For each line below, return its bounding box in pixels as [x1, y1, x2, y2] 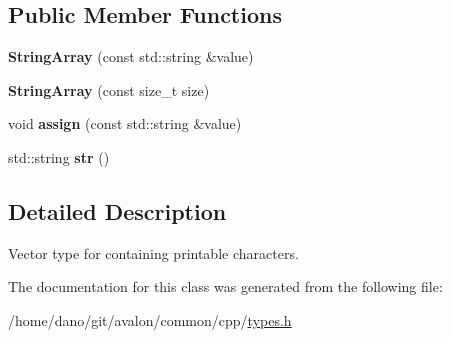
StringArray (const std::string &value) [8, 46, 254, 67]
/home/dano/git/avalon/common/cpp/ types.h [8, 309, 292, 330]
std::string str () [8, 146, 110, 167]
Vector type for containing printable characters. [8, 242, 299, 263]
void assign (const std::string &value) [8, 113, 242, 134]
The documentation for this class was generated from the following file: [8, 276, 443, 297]
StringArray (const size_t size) [8, 79, 210, 100]
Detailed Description [8, 195, 227, 226]
